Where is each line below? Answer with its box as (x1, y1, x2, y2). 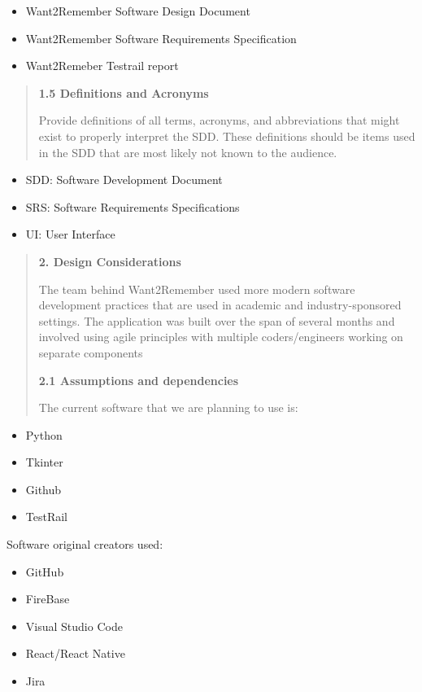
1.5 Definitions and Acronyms (38, 84, 209, 101)
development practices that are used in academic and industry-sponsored (38, 296, 402, 313)
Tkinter (25, 453, 63, 471)
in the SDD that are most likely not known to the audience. (38, 143, 337, 160)
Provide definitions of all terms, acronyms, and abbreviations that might (38, 112, 400, 129)
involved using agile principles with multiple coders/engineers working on (38, 328, 403, 345)
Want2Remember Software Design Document (25, 2, 250, 19)
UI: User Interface (25, 226, 115, 243)
